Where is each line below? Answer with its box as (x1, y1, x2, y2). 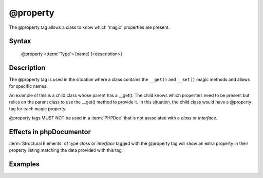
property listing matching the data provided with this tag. (9, 147, 123, 153)
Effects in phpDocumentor (9, 127, 91, 136)
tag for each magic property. (9, 106, 67, 112)
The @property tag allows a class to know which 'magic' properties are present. (9, 24, 170, 30)
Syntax (9, 37, 31, 45)
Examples (9, 160, 40, 168)
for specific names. (9, 83, 48, 89)
